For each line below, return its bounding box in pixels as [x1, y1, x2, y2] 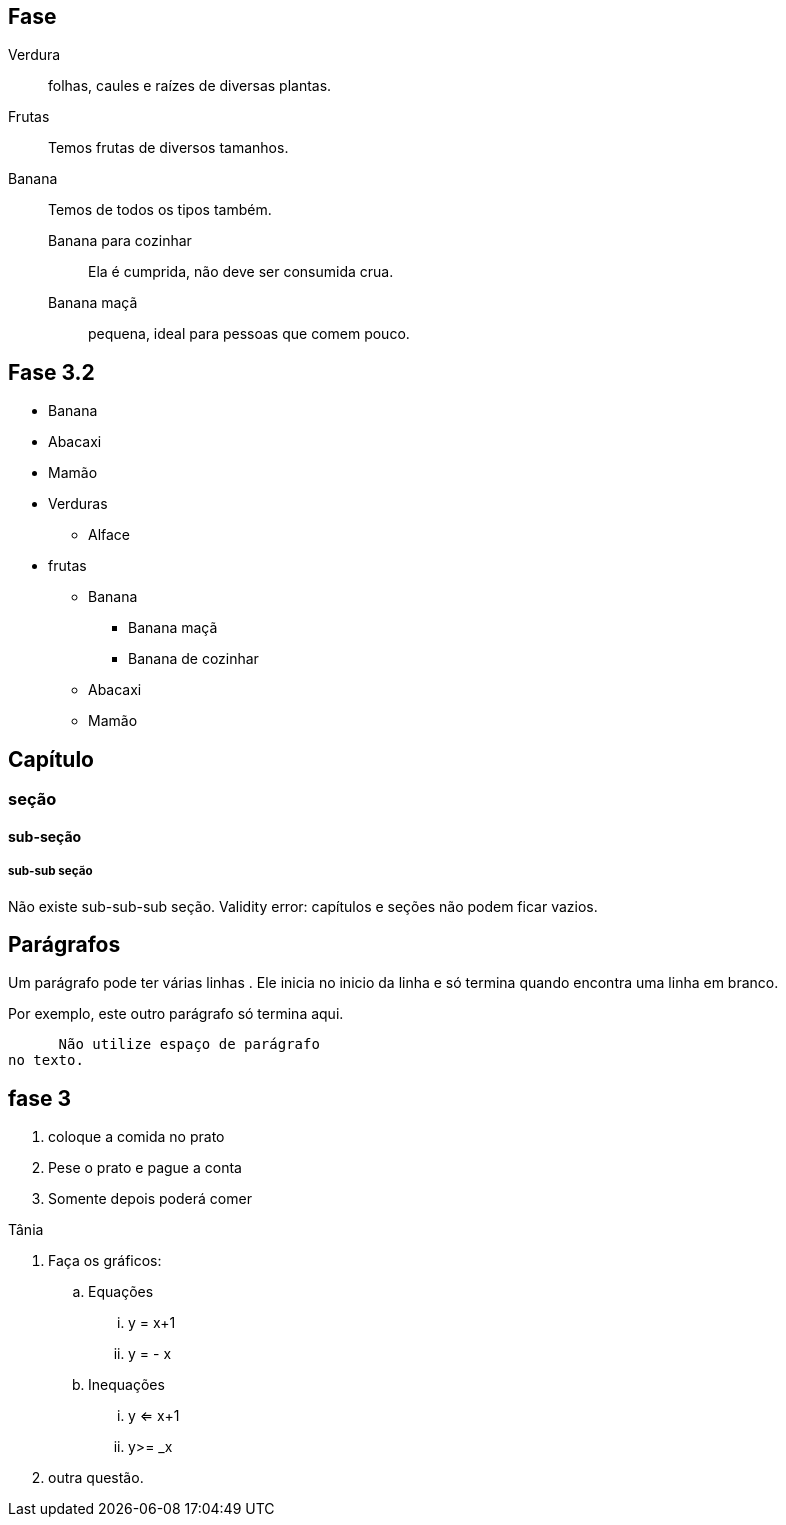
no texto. [8, 1052, 84, 1069]
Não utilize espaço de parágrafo [58, 1036, 320, 1053]
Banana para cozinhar [48, 232, 192, 250]
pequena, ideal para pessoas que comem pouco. [88, 325, 410, 343]
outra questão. [48, 1469, 144, 1487]
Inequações [88, 1376, 165, 1394]
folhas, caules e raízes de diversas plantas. [48, 77, 332, 95]
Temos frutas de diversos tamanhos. [48, 139, 289, 157]
